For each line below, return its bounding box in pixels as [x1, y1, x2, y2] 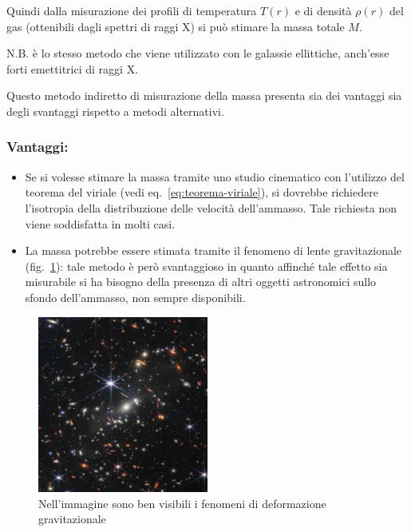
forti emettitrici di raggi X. [6, 60, 139, 77]
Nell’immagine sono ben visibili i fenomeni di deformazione [38, 494, 326, 511]
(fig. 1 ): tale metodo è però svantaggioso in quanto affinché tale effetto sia [25, 257, 388, 274]
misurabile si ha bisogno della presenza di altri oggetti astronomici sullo [25, 273, 377, 290]
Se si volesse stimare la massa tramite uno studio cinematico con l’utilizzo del [25, 168, 405, 185]
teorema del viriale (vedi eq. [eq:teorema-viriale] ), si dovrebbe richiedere [25, 184, 378, 200]
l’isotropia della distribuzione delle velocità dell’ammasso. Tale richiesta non [25, 199, 397, 216]
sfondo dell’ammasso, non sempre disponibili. [25, 288, 246, 305]
